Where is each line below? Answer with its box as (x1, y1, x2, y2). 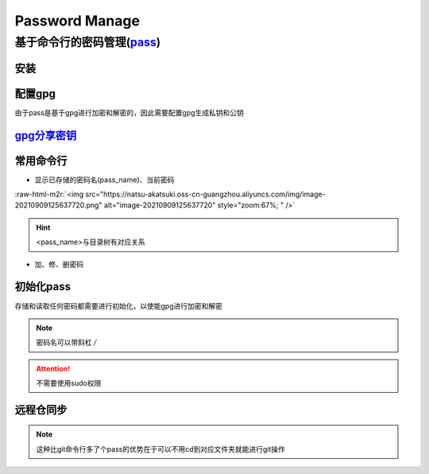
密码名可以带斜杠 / (36, 338, 97, 348)
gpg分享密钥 (14, 128, 77, 142)
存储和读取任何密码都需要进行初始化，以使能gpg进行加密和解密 (14, 301, 222, 310)
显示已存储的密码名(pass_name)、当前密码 (34, 175, 175, 185)
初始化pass (14, 280, 71, 293)
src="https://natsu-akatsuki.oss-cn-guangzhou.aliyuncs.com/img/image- (85, 189, 326, 199)
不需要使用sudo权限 (36, 379, 102, 388)
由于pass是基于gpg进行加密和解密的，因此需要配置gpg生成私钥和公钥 (14, 107, 244, 117)
